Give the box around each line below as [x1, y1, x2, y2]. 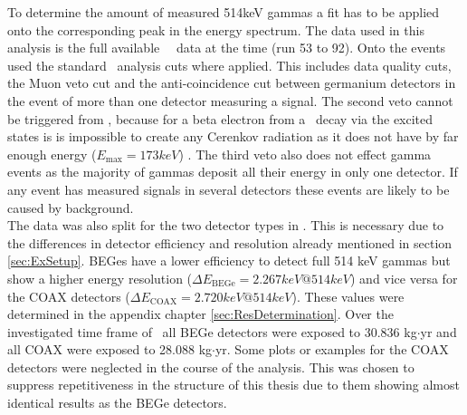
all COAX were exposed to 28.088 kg [7, 340, 213, 359]
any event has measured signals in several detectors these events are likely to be [7, 179, 450, 198]
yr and [420, 322, 457, 341]
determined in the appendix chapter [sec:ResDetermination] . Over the [7, 304, 394, 323]
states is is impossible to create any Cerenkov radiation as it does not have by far [7, 127, 459, 146]
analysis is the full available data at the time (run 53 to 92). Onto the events [7, 38, 446, 57]
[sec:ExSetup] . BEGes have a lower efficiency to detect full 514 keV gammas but [7, 251, 451, 270]
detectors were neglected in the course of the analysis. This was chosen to [7, 357, 415, 376]
